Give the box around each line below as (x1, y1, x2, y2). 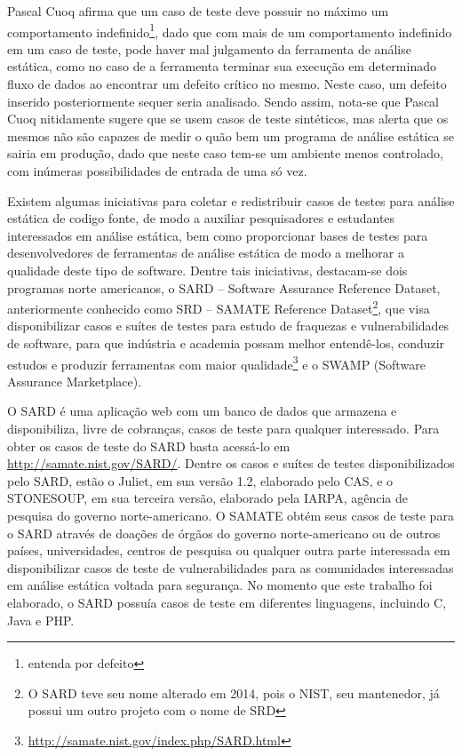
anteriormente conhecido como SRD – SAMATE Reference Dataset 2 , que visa (7, 297, 430, 317)
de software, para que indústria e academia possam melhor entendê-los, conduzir (7, 334, 445, 352)
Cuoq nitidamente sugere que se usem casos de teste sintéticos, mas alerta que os (7, 109, 449, 128)
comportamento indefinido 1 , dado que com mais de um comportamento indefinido (7, 20, 452, 41)
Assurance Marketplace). (7, 371, 142, 390)
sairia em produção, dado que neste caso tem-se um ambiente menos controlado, (7, 144, 443, 163)
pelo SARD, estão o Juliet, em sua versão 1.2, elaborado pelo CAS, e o (7, 471, 394, 489)
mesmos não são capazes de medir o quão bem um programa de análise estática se (7, 126, 454, 145)
